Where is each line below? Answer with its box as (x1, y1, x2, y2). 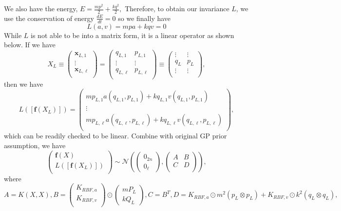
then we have (4, 78, 43, 89)
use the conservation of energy (4, 13, 94, 23)
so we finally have (118, 13, 171, 23)
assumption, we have (4, 140, 66, 150)
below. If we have (4, 39, 56, 50)
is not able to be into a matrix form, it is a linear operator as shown (31, 30, 234, 40)
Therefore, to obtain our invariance (125, 3, 229, 13)
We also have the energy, (4, 3, 78, 13)
